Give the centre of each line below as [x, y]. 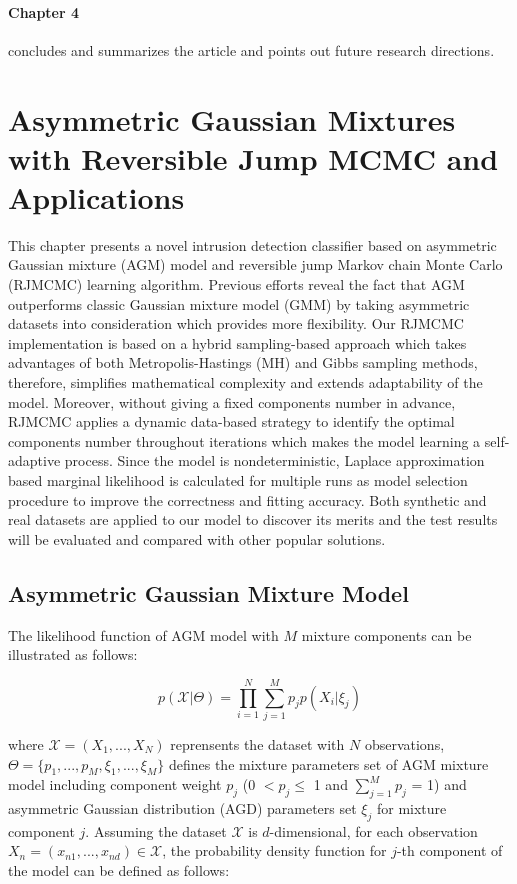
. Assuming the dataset [156, 830]
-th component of [449, 850]
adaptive [34, 460]
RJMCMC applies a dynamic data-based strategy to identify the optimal [231, 421]
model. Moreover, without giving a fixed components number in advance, [232, 401]
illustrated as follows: [73, 654]
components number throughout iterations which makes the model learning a [244, 440]
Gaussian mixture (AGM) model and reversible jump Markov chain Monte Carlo [255, 264]
